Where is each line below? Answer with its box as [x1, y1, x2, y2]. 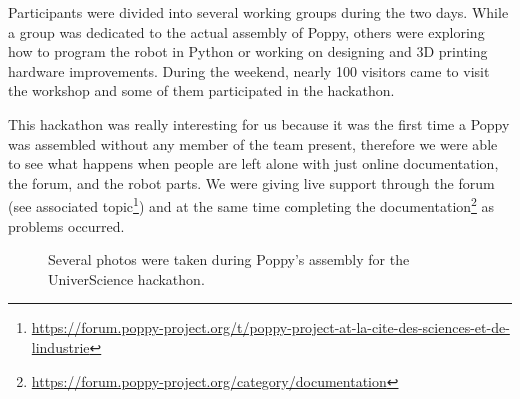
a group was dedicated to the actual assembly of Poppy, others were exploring [8, 21, 485, 42]
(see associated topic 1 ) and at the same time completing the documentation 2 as [8, 193, 495, 216]
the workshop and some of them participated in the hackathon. [8, 80, 395, 101]
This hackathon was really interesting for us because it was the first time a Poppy [8, 113, 510, 134]
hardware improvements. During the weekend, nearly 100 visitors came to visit [8, 60, 490, 81]
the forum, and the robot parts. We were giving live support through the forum [8, 172, 495, 193]
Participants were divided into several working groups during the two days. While [8, 2, 509, 22]
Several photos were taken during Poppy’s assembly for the [48, 249, 410, 270]
